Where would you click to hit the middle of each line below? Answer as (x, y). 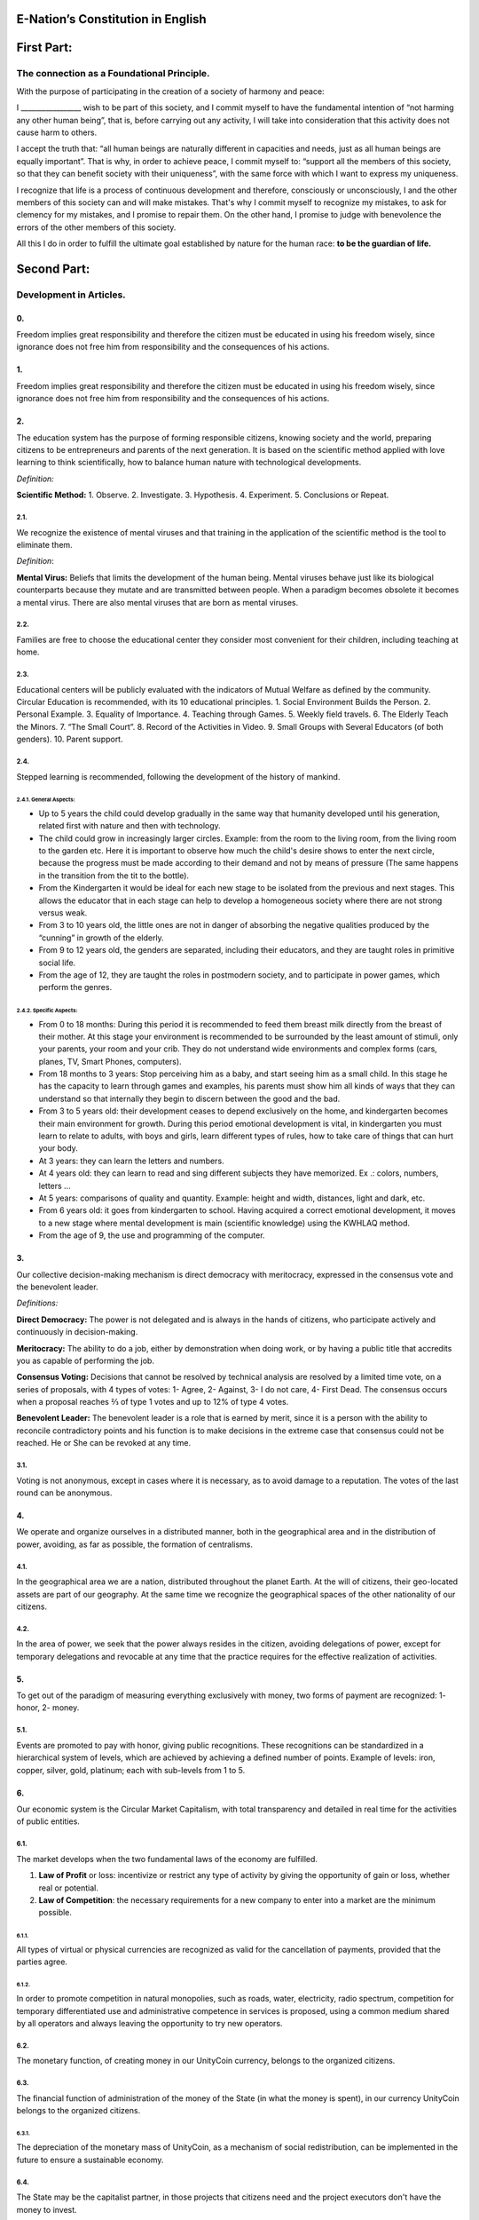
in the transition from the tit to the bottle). (114, 876)
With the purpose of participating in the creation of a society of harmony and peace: (170, 91)
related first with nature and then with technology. (130, 826)
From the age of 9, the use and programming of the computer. (152, 1235)
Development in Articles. (71, 295)
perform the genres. (75, 987)
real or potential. (69, 1888)
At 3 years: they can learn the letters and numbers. (132, 1161)
